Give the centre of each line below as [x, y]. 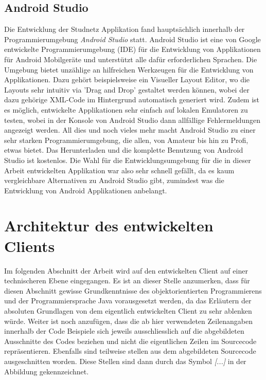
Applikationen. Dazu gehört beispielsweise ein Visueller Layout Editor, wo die [127, 79]
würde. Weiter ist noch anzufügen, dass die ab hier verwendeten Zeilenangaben [129, 321]
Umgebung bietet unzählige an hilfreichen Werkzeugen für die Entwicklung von [129, 69]
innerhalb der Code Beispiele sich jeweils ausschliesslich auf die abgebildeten [124, 331]
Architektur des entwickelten [109, 225]
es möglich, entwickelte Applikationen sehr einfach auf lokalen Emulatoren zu [126, 109]
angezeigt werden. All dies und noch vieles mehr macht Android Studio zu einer [130, 130]
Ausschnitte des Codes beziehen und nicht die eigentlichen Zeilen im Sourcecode [130, 341]
